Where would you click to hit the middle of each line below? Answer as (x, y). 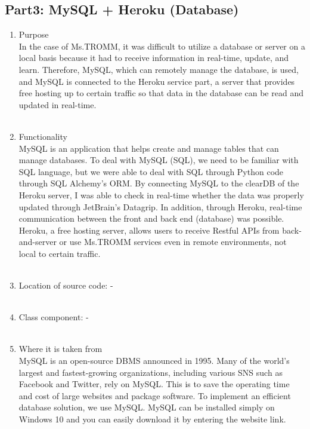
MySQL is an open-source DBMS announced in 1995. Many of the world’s (154, 361)
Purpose (34, 34)
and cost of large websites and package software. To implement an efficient (155, 395)
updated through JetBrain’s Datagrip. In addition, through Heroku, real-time (160, 206)
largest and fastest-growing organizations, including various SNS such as (151, 372)
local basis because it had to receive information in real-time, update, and (154, 58)
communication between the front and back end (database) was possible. (151, 218)
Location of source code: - (66, 285)
